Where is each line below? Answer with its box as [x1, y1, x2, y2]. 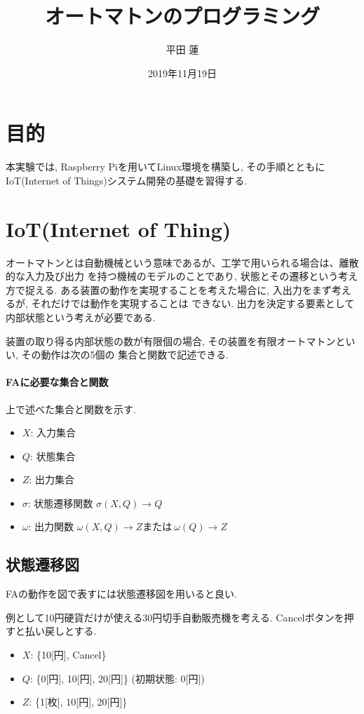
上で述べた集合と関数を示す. [6, 401, 136, 416]
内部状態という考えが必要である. [6, 309, 156, 324]
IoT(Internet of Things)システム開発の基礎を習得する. [6, 173, 248, 187]
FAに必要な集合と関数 [6, 375, 109, 389]
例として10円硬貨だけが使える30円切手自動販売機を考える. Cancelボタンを [6, 609, 344, 624]
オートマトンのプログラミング [44, 1, 320, 30]
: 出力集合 [29, 472, 74, 487]
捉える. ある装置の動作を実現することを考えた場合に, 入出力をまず [25, 282, 332, 297]
